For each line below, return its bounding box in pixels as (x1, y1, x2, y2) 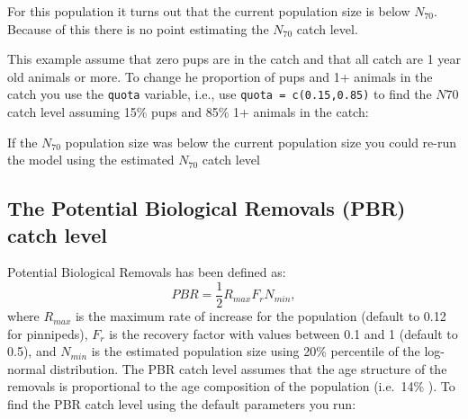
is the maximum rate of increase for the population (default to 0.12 (75, 307, 446, 325)
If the (7, 132, 38, 151)
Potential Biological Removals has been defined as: (7, 263, 286, 281)
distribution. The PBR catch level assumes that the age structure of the (49, 359, 447, 378)
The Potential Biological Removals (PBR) (7, 194, 406, 222)
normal (7, 359, 46, 378)
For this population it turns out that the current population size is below (7, 2, 410, 20)
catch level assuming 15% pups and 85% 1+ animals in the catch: (7, 103, 369, 121)
